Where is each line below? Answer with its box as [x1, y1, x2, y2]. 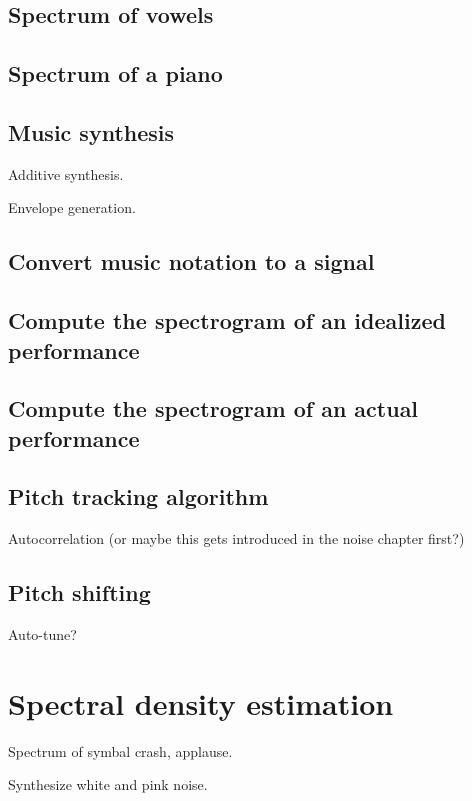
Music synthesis [8, 116, 175, 147]
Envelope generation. [8, 197, 136, 218]
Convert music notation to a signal [8, 246, 375, 277]
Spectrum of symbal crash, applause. [8, 740, 233, 761]
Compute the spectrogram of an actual [8, 393, 419, 424]
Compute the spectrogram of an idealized [8, 305, 446, 336]
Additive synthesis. [8, 163, 124, 184]
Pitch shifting [8, 577, 151, 608]
